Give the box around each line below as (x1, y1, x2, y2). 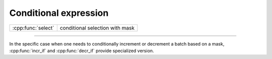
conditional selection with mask (59, 24, 134, 31)
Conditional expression (9, 7, 109, 18)
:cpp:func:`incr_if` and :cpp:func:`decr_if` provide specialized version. (9, 48, 154, 54)
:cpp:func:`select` (12, 24, 54, 31)
